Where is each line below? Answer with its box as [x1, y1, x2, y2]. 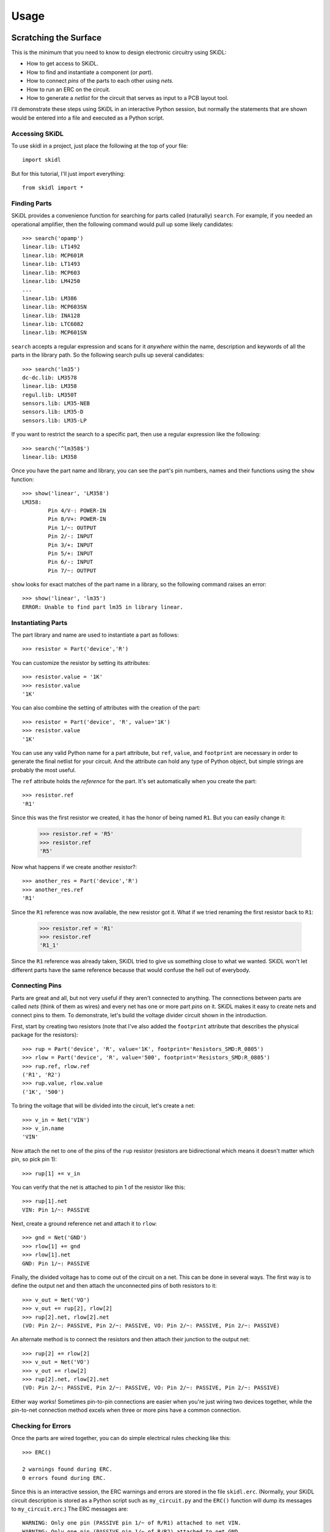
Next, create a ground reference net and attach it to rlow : [11, 1220, 157, 1227]
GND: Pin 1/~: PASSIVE [22, 1260, 90, 1267]
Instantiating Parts [11, 618, 68, 627]
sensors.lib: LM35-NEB [22, 400, 90, 407]
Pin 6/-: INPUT [48, 558, 94, 566]
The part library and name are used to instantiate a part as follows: [11, 631, 179, 639]
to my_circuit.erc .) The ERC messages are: [11, 1505, 128, 1512]
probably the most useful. [11, 766, 76, 773]
